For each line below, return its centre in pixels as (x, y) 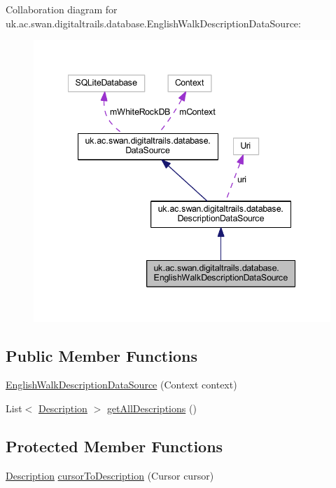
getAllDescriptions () (152, 408)
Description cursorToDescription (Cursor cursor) (110, 475)
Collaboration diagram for (62, 9)
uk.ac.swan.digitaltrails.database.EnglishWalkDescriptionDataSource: (153, 23)
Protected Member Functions (114, 446)
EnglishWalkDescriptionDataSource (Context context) (121, 385)
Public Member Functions (101, 355)
